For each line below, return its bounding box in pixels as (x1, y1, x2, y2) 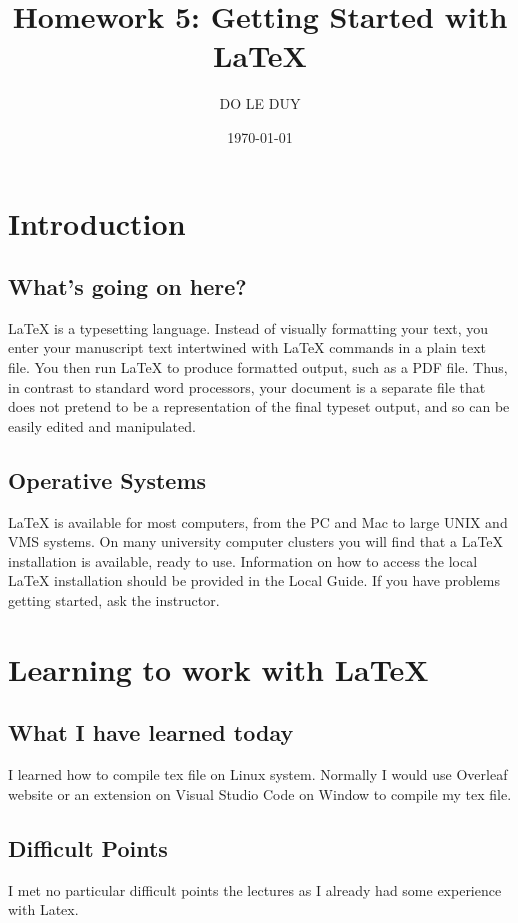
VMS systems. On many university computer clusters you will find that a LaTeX (8, 531, 504, 552)
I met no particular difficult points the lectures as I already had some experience (8, 879, 502, 900)
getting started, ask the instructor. (8, 590, 220, 611)
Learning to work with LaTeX (8, 648, 429, 689)
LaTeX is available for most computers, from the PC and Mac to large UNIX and (8, 511, 508, 532)
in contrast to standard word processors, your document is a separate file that (8, 376, 486, 397)
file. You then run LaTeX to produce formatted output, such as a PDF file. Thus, (8, 357, 508, 378)
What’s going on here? (8, 271, 247, 302)
